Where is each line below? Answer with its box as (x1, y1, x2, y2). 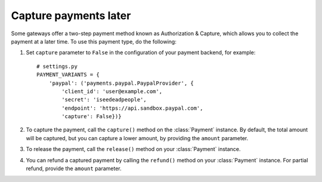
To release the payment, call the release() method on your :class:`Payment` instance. (26, 146, 241, 153)
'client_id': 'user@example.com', (61, 88, 163, 95)
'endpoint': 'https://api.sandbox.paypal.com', (61, 104, 203, 112)
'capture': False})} (61, 113, 122, 120)
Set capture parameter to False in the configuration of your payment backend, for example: (26, 49, 256, 56)
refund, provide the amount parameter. (26, 165, 122, 172)
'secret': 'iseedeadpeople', (61, 96, 147, 103)
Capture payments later (11, 9, 131, 22)
